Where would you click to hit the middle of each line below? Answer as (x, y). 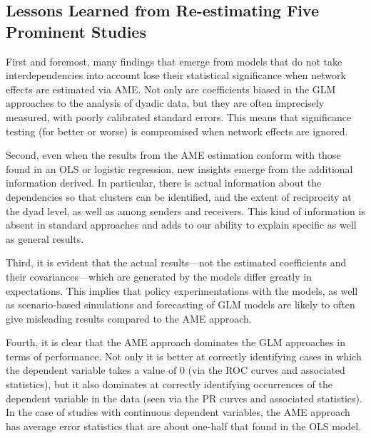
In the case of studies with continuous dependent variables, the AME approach (178, 412)
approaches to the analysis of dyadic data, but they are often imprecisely (165, 103)
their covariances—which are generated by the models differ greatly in (159, 276)
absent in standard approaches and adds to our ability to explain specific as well (181, 225)
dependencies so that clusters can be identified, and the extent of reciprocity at (179, 196)
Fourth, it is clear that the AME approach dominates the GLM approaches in (176, 342)
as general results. (45, 238)
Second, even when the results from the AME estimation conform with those (173, 155)
